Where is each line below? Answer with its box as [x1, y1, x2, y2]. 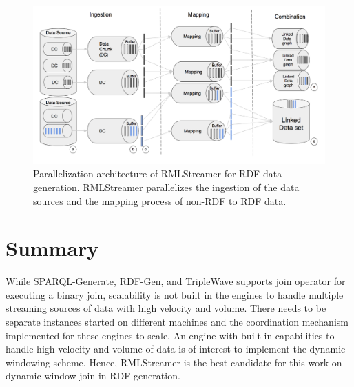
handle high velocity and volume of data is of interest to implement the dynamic [6, 341, 346, 356]
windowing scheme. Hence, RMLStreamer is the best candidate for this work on [6, 355, 342, 369]
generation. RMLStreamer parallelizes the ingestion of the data [33, 179, 300, 194]
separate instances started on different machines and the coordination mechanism [6, 315, 348, 329]
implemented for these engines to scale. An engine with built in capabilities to [6, 328, 335, 342]
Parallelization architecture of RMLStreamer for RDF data [33, 166, 282, 181]
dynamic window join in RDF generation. [6, 368, 180, 383]
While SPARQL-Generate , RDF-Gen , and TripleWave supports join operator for [6, 274, 346, 288]
